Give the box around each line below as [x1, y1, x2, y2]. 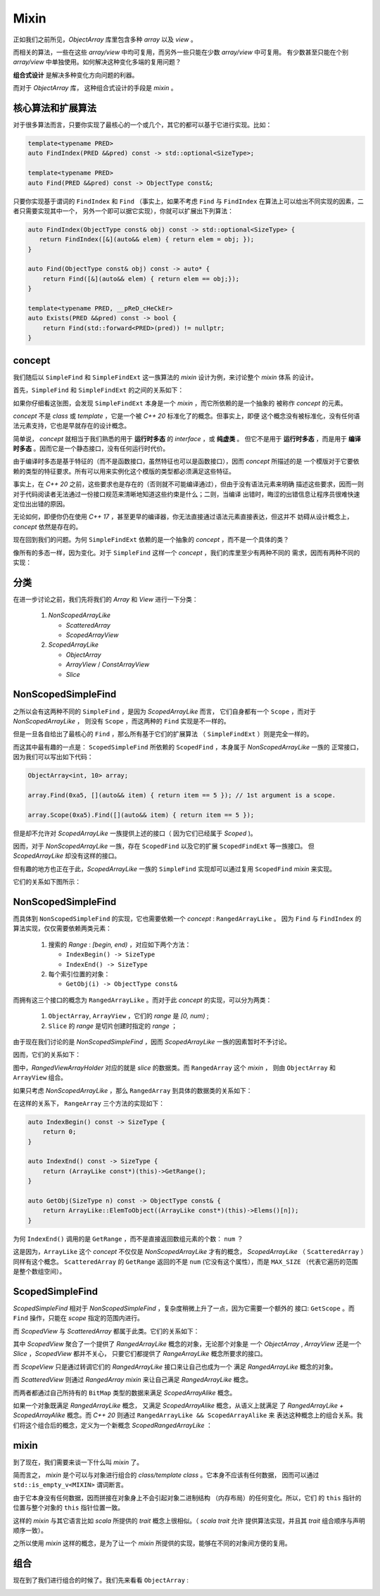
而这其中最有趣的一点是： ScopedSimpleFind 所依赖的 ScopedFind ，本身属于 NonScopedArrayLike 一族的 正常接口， [13, 742, 362, 751]
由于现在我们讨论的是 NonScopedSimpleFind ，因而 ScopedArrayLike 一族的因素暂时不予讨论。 [13, 1037, 291, 1046]
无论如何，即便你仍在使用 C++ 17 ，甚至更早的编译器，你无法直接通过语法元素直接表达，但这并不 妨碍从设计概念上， [13, 512, 353, 521]
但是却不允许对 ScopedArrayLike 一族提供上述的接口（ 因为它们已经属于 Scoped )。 [13, 829, 257, 837]
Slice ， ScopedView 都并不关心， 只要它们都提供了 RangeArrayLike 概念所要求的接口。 [13, 1350, 267, 1358]
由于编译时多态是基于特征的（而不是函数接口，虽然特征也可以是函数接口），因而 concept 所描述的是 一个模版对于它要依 [13, 457, 360, 466]
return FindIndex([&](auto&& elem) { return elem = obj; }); [39, 236, 255, 243]
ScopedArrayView [65, 631, 119, 640]
